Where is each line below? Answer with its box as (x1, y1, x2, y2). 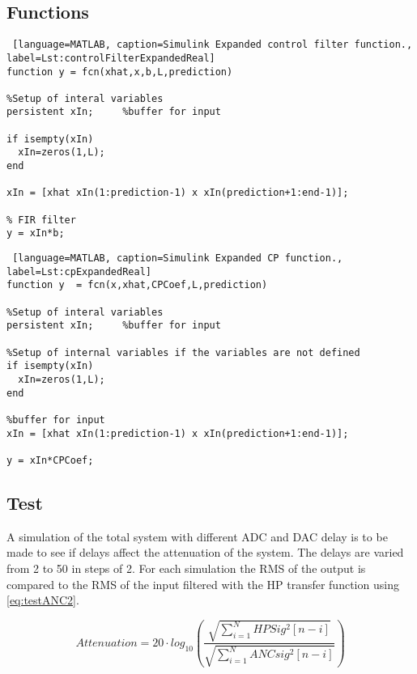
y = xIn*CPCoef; (6, 454, 94, 466)
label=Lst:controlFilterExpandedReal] (6, 52, 215, 64)
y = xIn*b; (6, 227, 65, 240)
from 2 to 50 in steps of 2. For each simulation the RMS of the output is (6, 559, 366, 576)
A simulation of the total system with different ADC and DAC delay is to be (6, 528, 388, 545)
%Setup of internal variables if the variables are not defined (6, 346, 360, 358)
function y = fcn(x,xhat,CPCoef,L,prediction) (6, 279, 268, 291)
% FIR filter (6, 214, 76, 226)
